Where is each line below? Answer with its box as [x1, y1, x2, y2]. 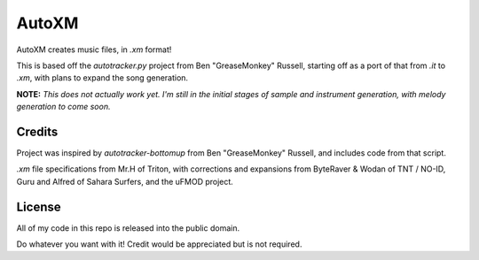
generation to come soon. [16, 102, 111, 112]
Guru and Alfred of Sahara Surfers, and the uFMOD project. [16, 176, 234, 187]
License [16, 199, 61, 214]
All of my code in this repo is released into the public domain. [16, 222, 239, 233]
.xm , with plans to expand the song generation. [16, 73, 189, 83]
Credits [16, 124, 59, 139]
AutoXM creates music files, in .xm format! [16, 44, 172, 55]
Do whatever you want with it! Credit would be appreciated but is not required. [16, 239, 302, 249]
